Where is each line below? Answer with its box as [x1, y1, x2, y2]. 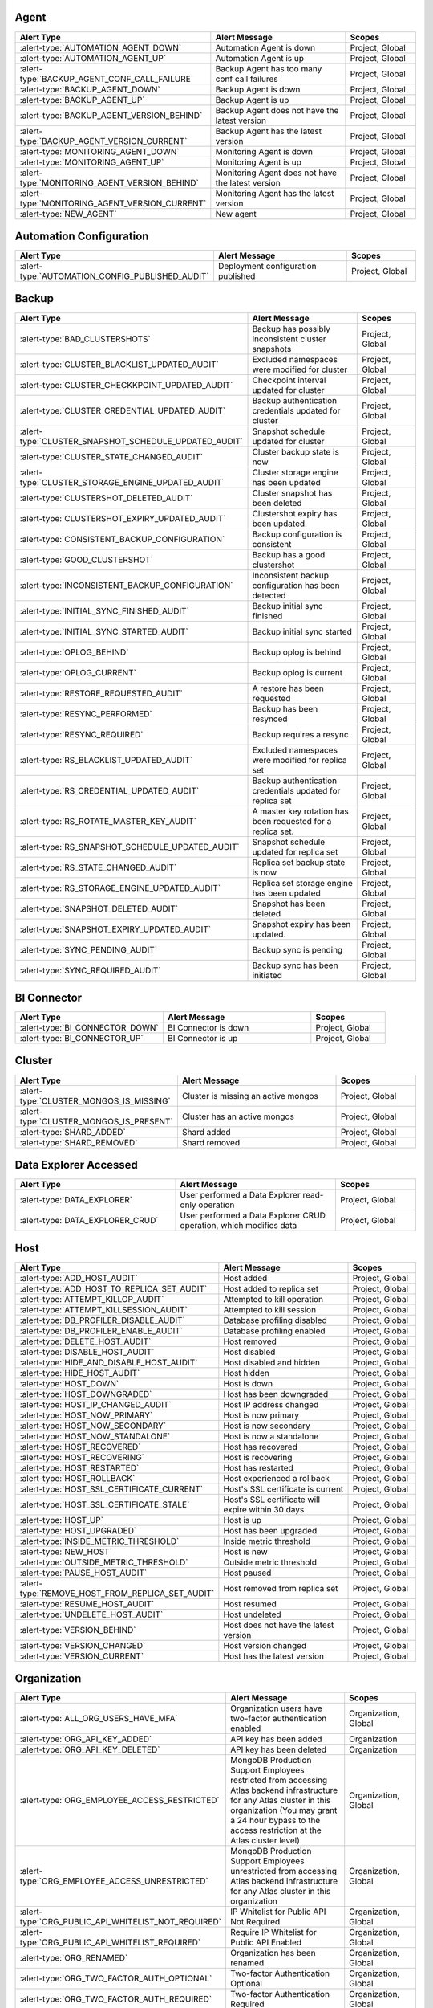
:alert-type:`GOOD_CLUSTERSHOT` [19, 554, 153, 565]
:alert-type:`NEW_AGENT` [19, 208, 117, 219]
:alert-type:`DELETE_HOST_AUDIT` [19, 1336, 152, 1347]
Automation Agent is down [215, 42, 316, 53]
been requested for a [252, 815, 332, 826]
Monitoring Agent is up [215, 157, 302, 168]
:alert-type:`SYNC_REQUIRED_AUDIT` [19, 965, 162, 976]
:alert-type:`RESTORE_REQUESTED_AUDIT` [19, 688, 184, 699]
